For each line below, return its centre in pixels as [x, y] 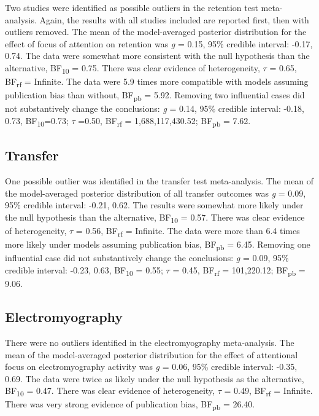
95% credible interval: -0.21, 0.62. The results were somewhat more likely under [154, 205]
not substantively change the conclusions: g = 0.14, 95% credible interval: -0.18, [155, 108]
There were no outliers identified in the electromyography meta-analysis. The [150, 342]
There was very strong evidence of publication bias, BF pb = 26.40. [130, 405]
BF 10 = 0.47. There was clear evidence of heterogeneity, [110, 391]
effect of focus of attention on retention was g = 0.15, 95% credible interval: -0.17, [159, 43]
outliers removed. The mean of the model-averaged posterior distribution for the [156, 32]
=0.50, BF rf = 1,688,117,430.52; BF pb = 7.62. [164, 121]
